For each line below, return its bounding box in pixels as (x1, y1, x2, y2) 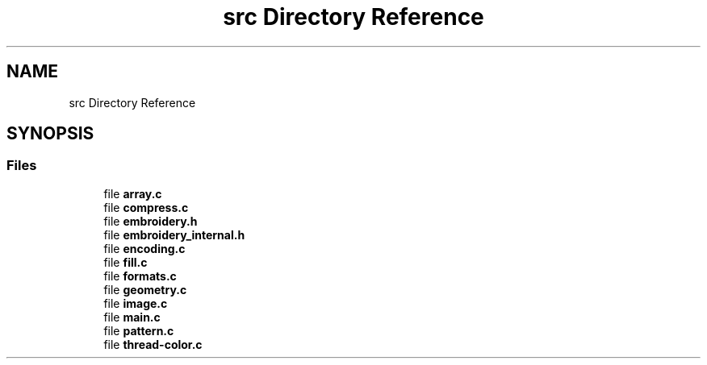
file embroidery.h (103, 214, 198, 228)
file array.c (103, 186, 162, 201)
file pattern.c (103, 323, 174, 338)
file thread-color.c (103, 337, 203, 351)
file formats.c (103, 268, 177, 283)
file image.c (103, 296, 168, 310)
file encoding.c (103, 241, 186, 255)
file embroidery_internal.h (103, 227, 245, 242)
